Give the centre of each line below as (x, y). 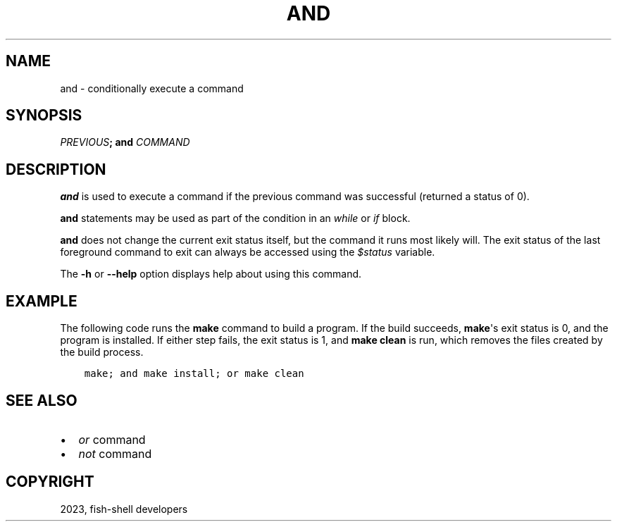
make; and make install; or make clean (194, 374)
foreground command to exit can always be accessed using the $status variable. (248, 252)
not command (115, 453)
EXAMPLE (42, 301)
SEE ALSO (42, 400)
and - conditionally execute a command (152, 88)
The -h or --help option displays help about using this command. (211, 274)
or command (112, 439)
